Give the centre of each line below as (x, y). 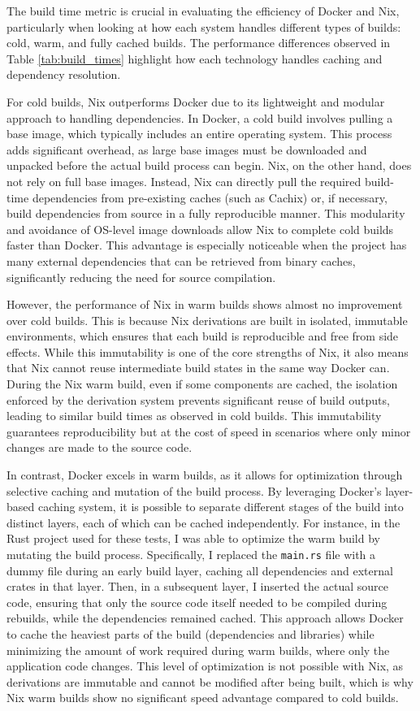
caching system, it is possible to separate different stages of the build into (221, 507)
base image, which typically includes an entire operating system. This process (199, 134)
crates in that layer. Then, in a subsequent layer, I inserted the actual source (197, 586)
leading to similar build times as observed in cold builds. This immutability (194, 416)
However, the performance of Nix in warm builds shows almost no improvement (205, 304)
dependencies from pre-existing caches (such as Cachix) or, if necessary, (210, 197)
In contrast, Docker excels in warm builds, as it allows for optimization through (205, 475)
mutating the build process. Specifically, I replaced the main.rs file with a (191, 554)
